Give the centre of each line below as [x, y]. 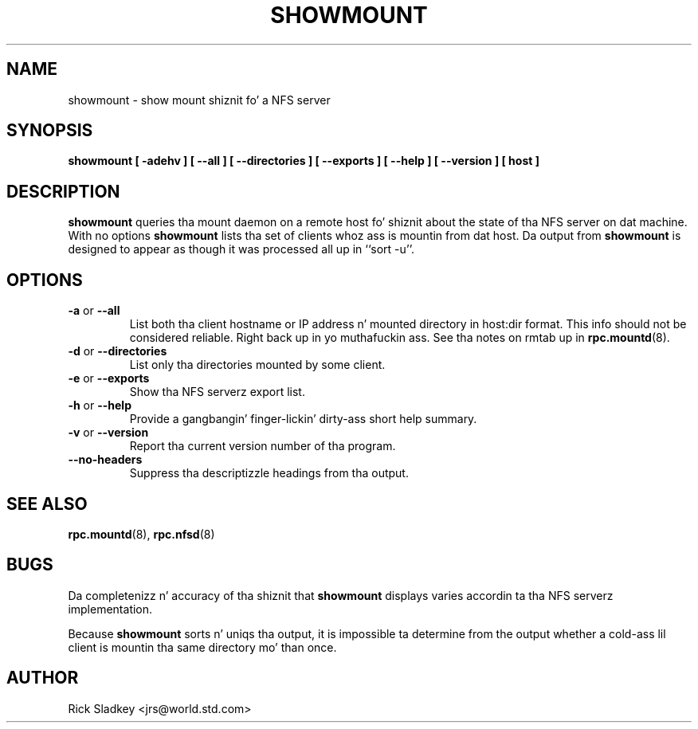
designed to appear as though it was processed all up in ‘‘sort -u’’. [241, 249]
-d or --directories [118, 351]
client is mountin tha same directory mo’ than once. [202, 647]
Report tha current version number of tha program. [263, 446]
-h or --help [100, 406]
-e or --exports [109, 378]
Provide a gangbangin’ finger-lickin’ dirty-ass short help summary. [303, 419]
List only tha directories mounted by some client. [257, 365]
